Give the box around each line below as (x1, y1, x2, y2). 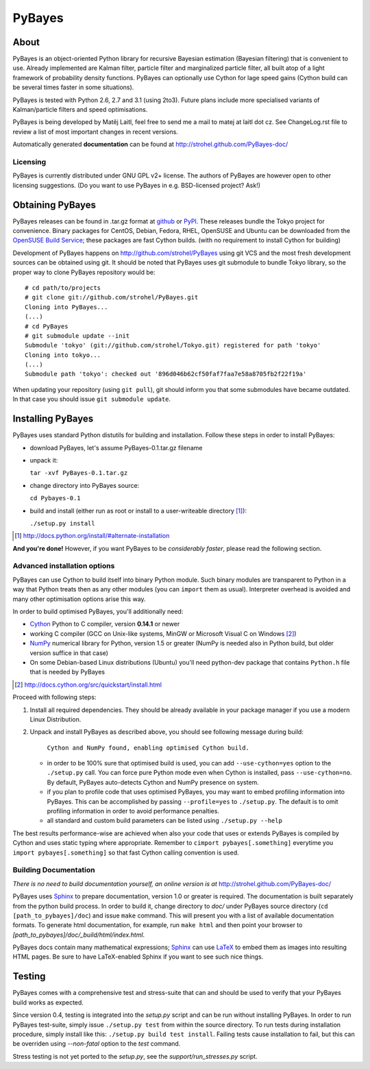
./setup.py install (29, 519, 95, 527)
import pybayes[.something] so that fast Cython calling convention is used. (12, 848, 239, 857)
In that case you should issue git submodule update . (12, 395, 171, 404)
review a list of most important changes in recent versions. (12, 127, 178, 136)
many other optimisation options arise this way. (12, 595, 147, 603)
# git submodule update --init (25, 332, 130, 339)
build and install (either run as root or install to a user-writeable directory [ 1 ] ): (29, 506, 247, 515)
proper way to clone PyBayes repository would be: (12, 268, 156, 276)
